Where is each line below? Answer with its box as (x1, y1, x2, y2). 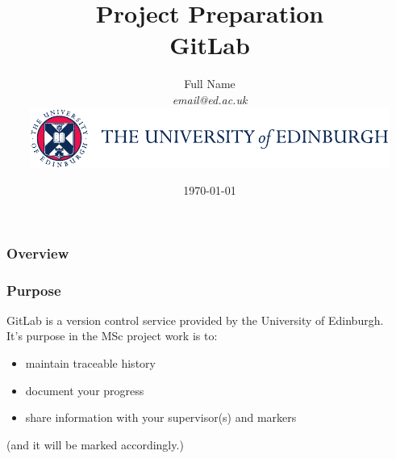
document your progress (25, 381, 144, 398)
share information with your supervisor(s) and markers (25, 409, 297, 426)
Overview (6, 242, 69, 263)
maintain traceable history (25, 355, 156, 372)
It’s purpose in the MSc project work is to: (6, 327, 218, 344)
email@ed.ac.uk (172, 91, 248, 107)
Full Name (184, 75, 236, 92)
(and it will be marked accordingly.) (6, 436, 184, 453)
